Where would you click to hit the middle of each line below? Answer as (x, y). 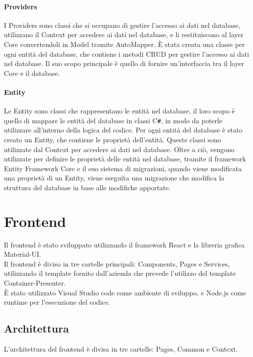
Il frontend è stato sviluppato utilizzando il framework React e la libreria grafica (124, 244)
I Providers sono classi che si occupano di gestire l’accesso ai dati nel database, (122, 25)
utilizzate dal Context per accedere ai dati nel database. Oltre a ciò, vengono (119, 149)
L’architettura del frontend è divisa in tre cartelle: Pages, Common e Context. (121, 349)
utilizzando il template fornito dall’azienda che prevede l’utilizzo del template (120, 273)
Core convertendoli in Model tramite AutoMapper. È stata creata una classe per (125, 44)
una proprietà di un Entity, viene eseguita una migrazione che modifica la (114, 178)
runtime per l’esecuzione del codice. (57, 302)
